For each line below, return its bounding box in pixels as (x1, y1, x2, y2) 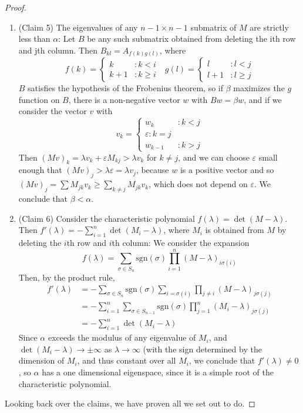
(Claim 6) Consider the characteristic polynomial (18, 212, 195, 224)
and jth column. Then (18, 44, 97, 56)
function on (18, 93, 60, 105)
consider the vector (18, 105, 87, 117)
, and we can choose (178, 151, 250, 163)
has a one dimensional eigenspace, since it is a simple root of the (42, 366, 274, 378)
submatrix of (190, 21, 237, 33)
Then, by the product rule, (18, 271, 115, 284)
